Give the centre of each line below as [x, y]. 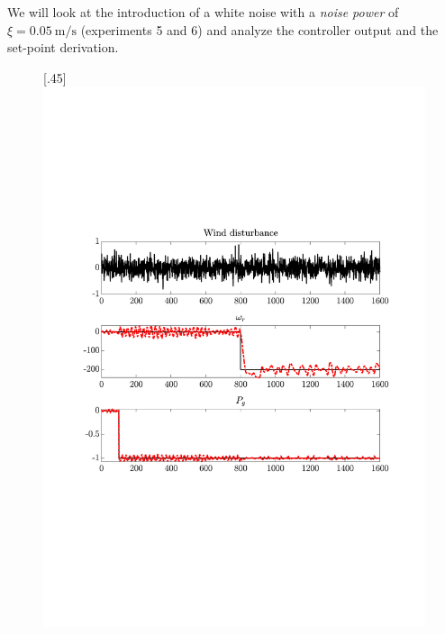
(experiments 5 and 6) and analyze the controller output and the [259, 29]
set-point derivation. [63, 47]
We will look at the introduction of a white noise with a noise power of [203, 12]
